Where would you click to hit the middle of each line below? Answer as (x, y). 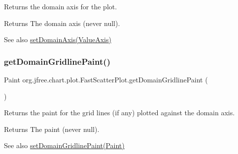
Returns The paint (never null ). (52, 129)
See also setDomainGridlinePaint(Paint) (64, 145)
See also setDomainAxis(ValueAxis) (58, 39)
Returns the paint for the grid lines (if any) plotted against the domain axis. (119, 113)
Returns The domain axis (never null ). (62, 23)
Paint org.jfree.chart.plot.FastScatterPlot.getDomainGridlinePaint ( (106, 79)
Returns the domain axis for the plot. (61, 6)
